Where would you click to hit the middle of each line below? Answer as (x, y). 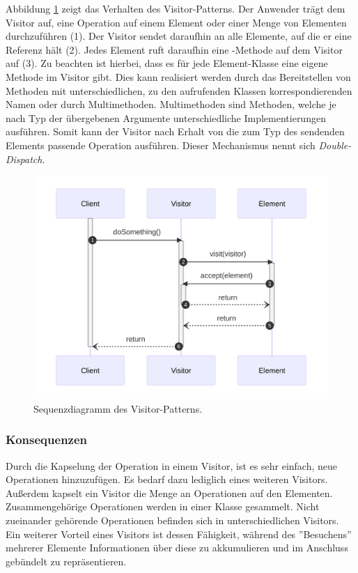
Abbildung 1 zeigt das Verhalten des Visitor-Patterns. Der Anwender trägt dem (176, 8)
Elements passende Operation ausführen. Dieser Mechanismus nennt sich (161, 145)
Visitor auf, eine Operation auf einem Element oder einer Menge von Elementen (176, 22)
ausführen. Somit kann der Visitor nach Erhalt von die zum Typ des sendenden (175, 131)
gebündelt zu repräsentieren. (66, 561)
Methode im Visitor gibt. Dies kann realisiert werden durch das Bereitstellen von (178, 76)
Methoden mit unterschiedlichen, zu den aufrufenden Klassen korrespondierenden (179, 90)
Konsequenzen (47, 440)
